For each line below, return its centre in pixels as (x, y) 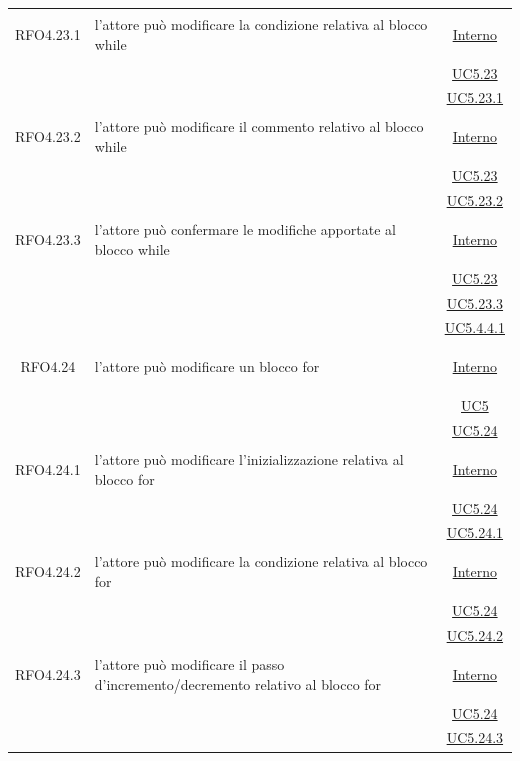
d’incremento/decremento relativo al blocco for (238, 683)
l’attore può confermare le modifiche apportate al (245, 229)
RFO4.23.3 (48, 238)
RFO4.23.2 (48, 136)
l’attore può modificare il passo (189, 663)
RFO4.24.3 (48, 673)
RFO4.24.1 (48, 468)
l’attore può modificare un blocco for (207, 366)
